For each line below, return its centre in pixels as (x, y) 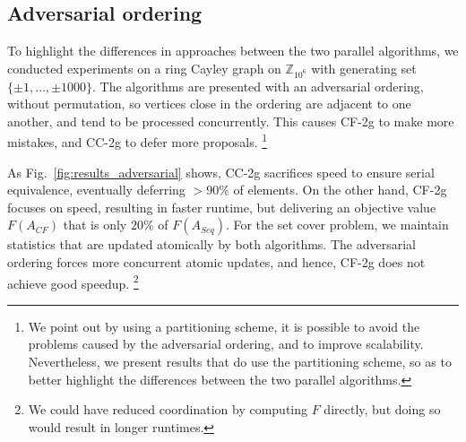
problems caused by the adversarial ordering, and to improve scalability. (226, 344)
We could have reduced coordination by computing (168, 409)
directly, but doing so (382, 409)
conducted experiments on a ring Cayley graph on (144, 68)
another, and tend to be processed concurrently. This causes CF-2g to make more (231, 121)
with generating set (364, 68)
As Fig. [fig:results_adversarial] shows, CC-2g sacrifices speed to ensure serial (221, 172)
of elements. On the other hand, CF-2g (340, 190)
